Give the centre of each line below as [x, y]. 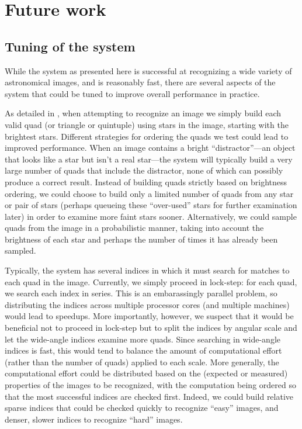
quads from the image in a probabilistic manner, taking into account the [134, 228]
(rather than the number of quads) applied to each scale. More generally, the [142, 361]
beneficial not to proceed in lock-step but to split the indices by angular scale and [151, 328]
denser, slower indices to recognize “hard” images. [94, 419]
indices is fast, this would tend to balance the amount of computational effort [143, 350]
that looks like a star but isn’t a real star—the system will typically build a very [149, 159]
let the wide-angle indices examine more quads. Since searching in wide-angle [143, 339]
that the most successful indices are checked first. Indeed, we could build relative [149, 396]
